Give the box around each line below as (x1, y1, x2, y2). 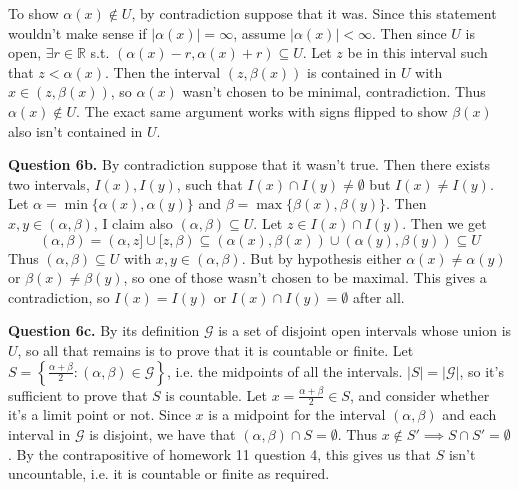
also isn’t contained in (8, 120, 143, 141)
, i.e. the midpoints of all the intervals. (166, 360, 403, 381)
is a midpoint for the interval (208, 404, 386, 425)
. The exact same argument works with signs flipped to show (76, 100, 448, 121)
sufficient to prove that (8, 384, 148, 405)
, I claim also (93, 212, 173, 233)
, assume (233, 22, 286, 43)
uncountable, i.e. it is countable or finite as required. (8, 463, 330, 484)
